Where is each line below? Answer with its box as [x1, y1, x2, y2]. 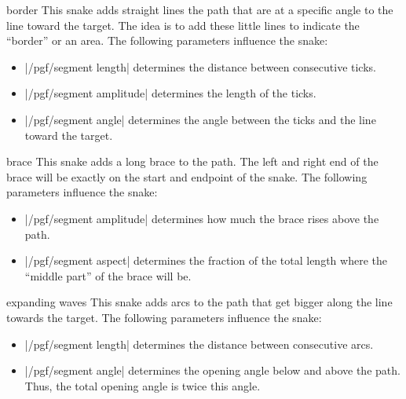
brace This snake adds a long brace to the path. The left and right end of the [6, 153, 379, 170]
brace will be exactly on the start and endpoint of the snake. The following [6, 168, 368, 185]
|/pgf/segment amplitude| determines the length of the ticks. [24, 85, 316, 101]
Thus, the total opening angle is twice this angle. [24, 377, 261, 394]
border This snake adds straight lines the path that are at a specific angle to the [6, 2, 393, 17]
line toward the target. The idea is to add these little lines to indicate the [6, 16, 360, 33]
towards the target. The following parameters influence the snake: [6, 309, 322, 325]
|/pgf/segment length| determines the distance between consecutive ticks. [24, 58, 376, 75]
